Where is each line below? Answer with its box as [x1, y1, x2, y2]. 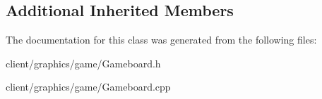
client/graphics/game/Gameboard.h [6, 55, 161, 70]
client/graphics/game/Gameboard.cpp [6, 79, 171, 94]
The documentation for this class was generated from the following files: [6, 32, 317, 47]
